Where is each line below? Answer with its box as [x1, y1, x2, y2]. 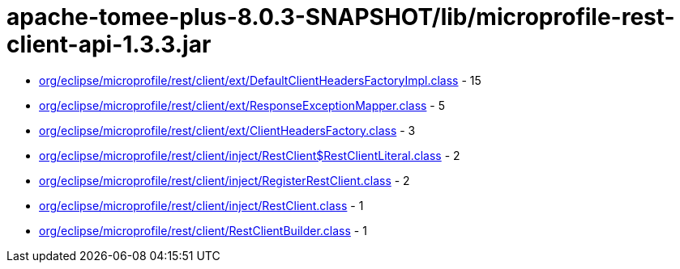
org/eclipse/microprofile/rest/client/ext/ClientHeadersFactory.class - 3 [39, 123, 416, 137]
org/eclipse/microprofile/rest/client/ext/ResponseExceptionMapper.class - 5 [39, 98, 446, 112]
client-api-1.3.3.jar [6, 31, 212, 58]
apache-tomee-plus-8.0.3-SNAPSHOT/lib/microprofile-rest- [6, 3, 675, 31]
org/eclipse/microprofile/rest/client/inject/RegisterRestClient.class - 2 [39, 173, 410, 187]
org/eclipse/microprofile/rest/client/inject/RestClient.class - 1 [39, 198, 364, 212]
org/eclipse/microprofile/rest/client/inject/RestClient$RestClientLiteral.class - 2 [39, 148, 460, 162]
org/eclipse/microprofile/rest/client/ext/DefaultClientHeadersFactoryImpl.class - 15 [39, 73, 481, 87]
